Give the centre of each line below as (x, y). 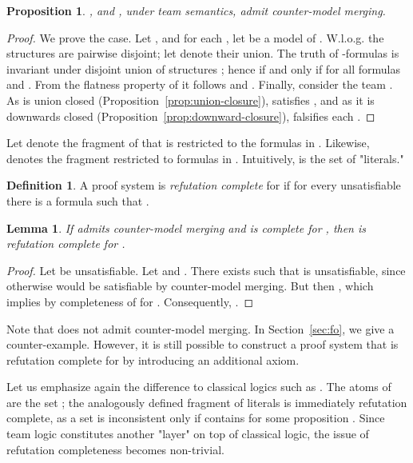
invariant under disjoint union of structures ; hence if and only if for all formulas (203, 68)
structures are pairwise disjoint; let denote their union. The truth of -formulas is (203, 53)
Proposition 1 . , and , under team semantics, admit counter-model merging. (196, 10)
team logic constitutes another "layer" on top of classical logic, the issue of (188, 434)
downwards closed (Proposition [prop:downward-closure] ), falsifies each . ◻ (191, 116)
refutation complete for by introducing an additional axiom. (153, 359)
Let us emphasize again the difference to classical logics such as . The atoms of (199, 387)
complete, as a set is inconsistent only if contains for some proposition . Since (196, 418)
